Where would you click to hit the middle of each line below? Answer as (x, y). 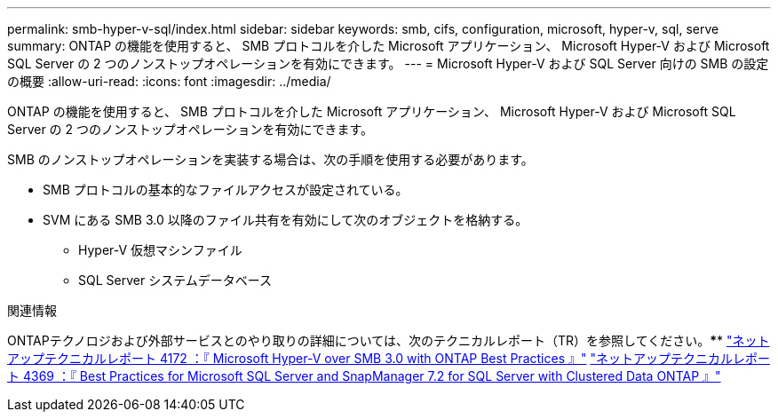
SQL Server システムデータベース (175, 280)
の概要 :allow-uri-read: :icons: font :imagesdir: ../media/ (169, 81)
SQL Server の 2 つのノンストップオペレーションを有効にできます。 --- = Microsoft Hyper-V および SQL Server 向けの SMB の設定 (388, 63)
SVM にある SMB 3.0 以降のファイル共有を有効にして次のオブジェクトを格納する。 (286, 220)
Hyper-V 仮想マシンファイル (160, 250)
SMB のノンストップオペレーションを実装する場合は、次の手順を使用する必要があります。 (270, 159)
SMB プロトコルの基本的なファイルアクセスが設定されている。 (226, 190)
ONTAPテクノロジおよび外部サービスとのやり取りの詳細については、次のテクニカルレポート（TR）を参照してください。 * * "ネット (389, 340)
